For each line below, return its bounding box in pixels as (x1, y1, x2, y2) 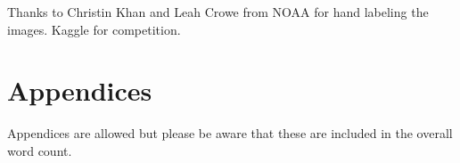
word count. (7, 141, 72, 159)
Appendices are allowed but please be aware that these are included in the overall (7, 124, 453, 143)
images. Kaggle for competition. (7, 20, 181, 38)
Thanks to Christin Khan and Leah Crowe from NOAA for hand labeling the (7, 3, 429, 20)
